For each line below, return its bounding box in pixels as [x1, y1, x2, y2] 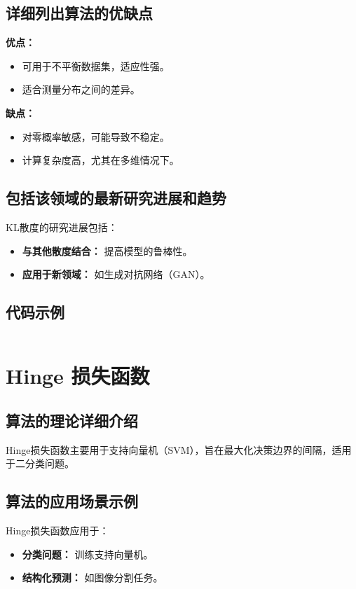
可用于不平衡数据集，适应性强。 [22, 58, 170, 73]
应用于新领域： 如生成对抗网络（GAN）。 [22, 267, 210, 282]
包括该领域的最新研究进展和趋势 [6, 187, 226, 209]
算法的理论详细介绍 [6, 409, 138, 431]
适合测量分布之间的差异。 [22, 82, 140, 97]
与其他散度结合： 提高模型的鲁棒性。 [22, 243, 193, 258]
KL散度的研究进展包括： [6, 219, 118, 234]
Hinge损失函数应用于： [6, 522, 109, 537]
